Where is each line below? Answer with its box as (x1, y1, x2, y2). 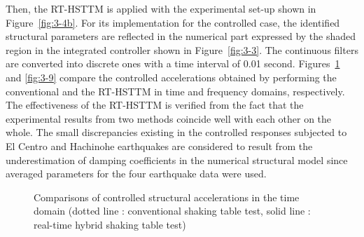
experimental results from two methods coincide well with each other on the (6, 111, 332, 126)
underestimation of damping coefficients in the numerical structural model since (6, 152, 348, 167)
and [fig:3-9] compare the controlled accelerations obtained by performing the (6, 69, 337, 84)
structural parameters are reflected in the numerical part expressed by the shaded (6, 29, 356, 43)
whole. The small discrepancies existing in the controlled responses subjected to (6, 125, 347, 140)
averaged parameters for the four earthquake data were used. (6, 166, 267, 181)
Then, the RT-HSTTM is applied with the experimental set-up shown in (6, 1, 316, 15)
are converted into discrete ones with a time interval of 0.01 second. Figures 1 (6, 56, 340, 71)
